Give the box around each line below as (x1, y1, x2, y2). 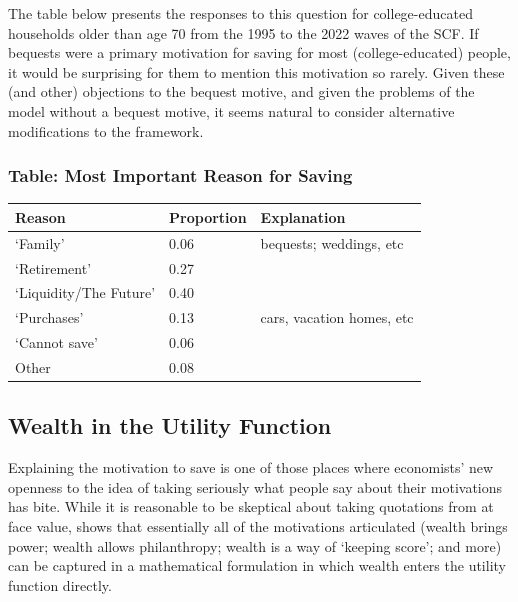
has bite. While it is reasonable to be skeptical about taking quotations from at (8, 496, 494, 517)
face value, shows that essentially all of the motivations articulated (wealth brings (8, 516, 508, 537)
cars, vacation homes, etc (260, 307, 414, 328)
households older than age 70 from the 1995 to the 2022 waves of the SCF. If (8, 22, 479, 43)
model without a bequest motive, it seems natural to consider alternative (8, 100, 455, 121)
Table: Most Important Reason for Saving (8, 163, 353, 188)
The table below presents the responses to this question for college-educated (8, 3, 473, 23)
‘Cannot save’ (15, 332, 98, 353)
